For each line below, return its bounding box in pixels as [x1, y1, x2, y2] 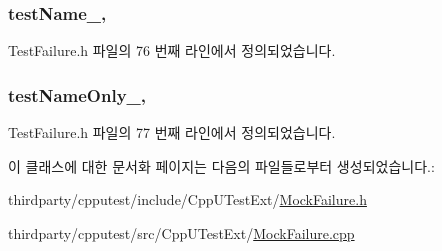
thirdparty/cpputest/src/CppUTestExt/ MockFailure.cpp [8, 222, 355, 243]
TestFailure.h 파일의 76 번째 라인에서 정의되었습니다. [8, 40, 336, 61]
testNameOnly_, [8, 82, 147, 107]
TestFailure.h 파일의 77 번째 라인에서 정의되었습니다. [8, 122, 336, 143]
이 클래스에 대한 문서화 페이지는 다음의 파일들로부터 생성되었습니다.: [8, 155, 435, 176]
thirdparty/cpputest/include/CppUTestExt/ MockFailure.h [8, 189, 367, 210]
